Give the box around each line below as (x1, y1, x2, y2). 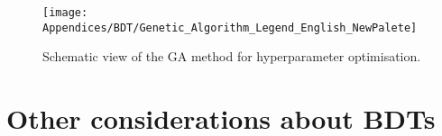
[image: (42, 6, 88, 19)
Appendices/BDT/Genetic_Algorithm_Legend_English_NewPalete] (42, 21, 418, 34)
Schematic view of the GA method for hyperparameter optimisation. (42, 47, 421, 66)
